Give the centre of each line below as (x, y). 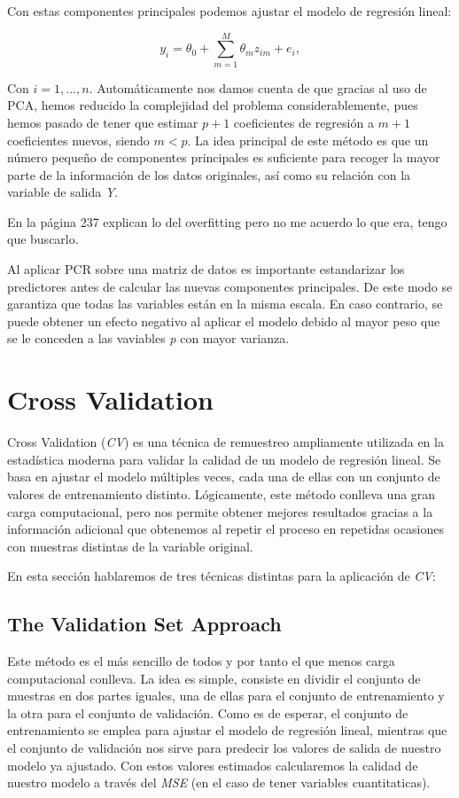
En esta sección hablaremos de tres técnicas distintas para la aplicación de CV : (222, 576)
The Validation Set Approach (144, 624)
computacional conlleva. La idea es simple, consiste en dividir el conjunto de (214, 678)
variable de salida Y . (63, 192)
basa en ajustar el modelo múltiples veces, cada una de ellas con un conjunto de (224, 477)
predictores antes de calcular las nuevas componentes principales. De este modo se (230, 286)
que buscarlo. (43, 239)
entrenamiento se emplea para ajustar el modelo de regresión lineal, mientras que (227, 730)
